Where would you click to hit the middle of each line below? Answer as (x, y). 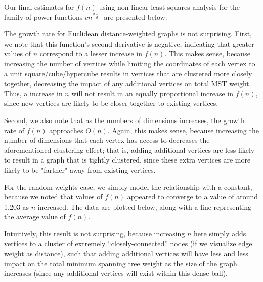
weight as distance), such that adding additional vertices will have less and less (126, 253)
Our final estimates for (39, 7)
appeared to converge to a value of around (192, 197)
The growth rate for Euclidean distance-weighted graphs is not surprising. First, (128, 34)
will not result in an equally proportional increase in (152, 93)
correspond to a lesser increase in (91, 53)
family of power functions (43, 16)
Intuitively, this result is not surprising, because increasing (95, 233)
